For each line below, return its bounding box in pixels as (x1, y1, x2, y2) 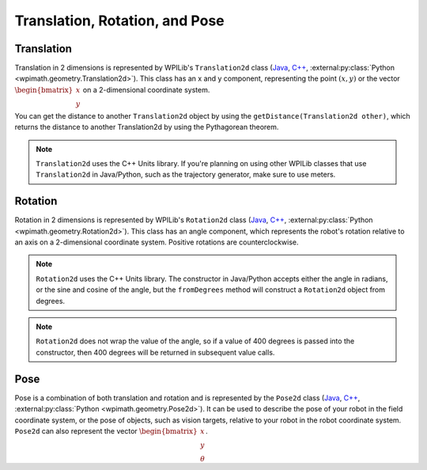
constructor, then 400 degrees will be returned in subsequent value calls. (36, 347, 275, 357)
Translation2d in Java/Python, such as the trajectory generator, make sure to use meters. (36, 170, 336, 180)
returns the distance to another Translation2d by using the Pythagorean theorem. (14, 123, 279, 132)
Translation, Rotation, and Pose (14, 12, 225, 29)
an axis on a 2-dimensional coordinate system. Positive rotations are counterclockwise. (14, 237, 300, 247)
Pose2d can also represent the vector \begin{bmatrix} (14, 426, 198, 435)
